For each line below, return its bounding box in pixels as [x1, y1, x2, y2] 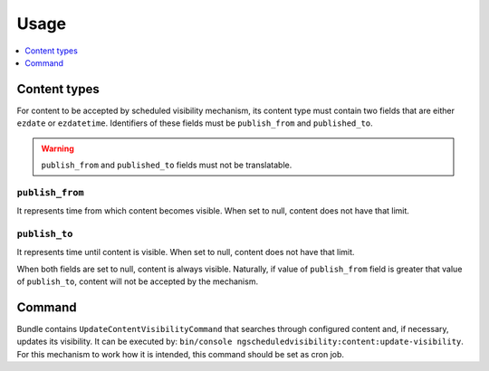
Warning [41, 143, 74, 154]
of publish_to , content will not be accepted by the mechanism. [16, 276, 258, 287]
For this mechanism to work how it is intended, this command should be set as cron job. [16, 348, 344, 359]
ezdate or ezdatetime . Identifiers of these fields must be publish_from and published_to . [16, 118, 373, 128]
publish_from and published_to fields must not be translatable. [41, 159, 292, 171]
